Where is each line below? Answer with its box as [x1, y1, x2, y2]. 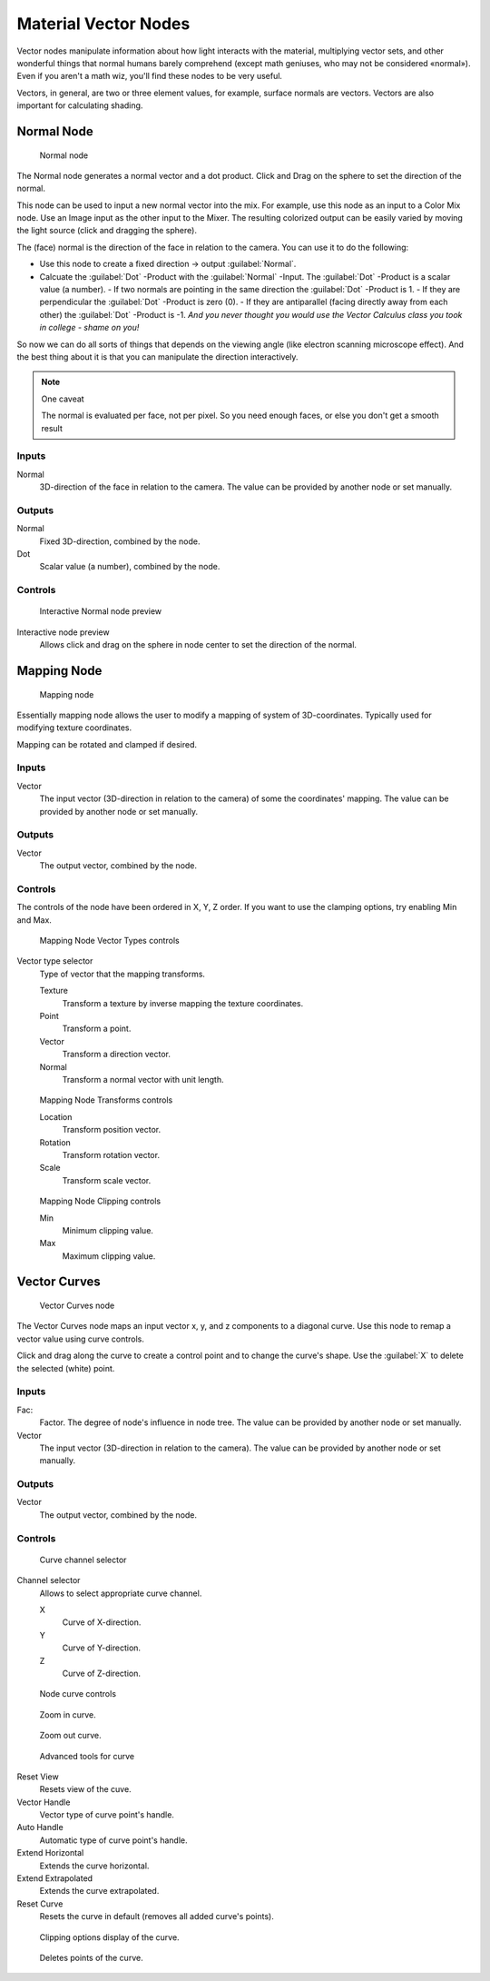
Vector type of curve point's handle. [39, 1809, 174, 1820]
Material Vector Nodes [16, 14, 191, 34]
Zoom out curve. [39, 1730, 102, 1741]
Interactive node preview [16, 627, 110, 638]
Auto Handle [16, 1822, 64, 1833]
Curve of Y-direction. [62, 1642, 141, 1653]
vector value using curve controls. [16, 1333, 145, 1344]
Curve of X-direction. [62, 1617, 142, 1628]
